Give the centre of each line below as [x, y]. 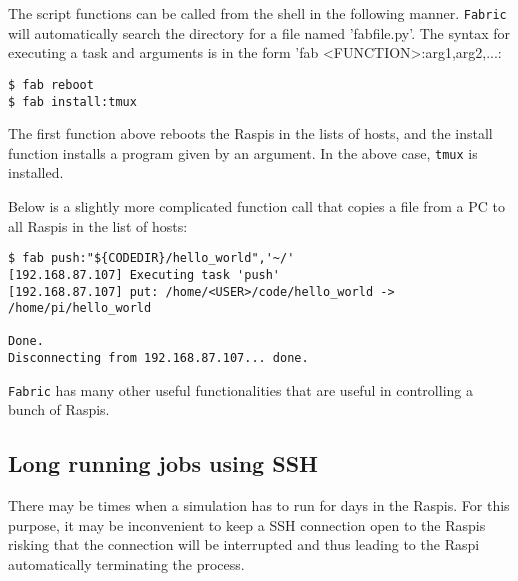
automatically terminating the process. [126, 564]
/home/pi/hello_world [80, 308]
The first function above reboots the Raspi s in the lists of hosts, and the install [250, 133]
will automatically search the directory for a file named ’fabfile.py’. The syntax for [259, 32]
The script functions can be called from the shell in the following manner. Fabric [257, 13]
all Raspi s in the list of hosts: [98, 225]
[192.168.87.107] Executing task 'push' [144, 274]
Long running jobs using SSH [163, 463]
